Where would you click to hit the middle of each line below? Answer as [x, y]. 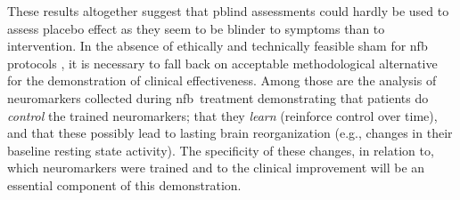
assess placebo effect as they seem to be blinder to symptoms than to [196, 28]
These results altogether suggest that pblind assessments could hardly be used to [228, 11]
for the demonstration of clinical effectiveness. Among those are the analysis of [222, 80]
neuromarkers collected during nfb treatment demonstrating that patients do [218, 97]
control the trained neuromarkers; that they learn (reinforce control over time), [222, 115]
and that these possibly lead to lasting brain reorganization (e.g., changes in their [230, 133]
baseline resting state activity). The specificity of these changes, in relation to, [221, 150]
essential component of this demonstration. [124, 184]
